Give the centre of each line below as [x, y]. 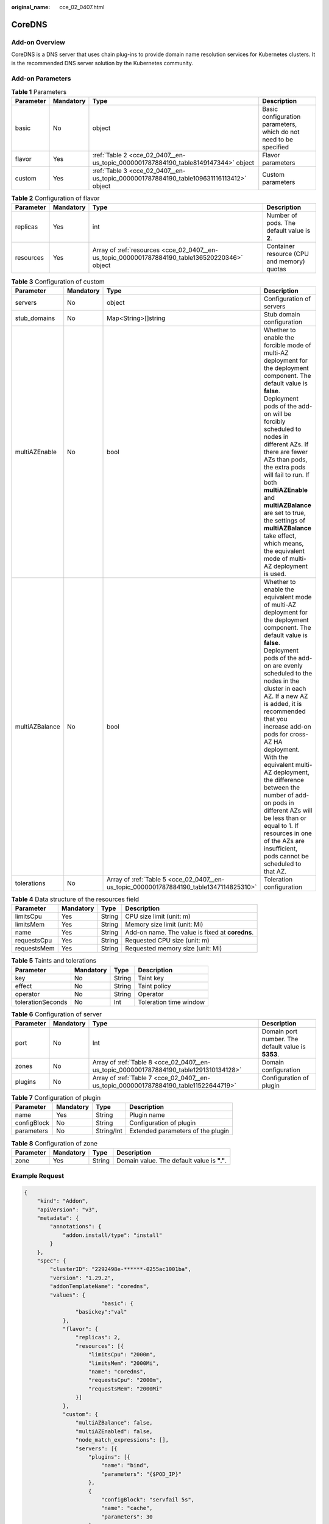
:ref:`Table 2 [110, 155]
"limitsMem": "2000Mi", [124, 1363]
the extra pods [285, 467]
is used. [275, 574]
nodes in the [281, 681]
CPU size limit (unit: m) [158, 916]
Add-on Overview [38, 42]
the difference [284, 780]
